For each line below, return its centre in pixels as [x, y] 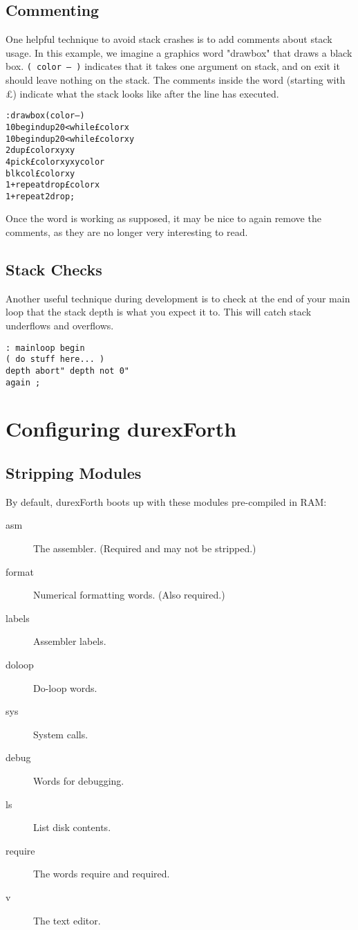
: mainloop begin [45, 348]
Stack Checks [54, 270]
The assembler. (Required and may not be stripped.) [145, 548]
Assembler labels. [70, 641]
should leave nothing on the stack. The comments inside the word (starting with [176, 80]
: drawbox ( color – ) [45, 116]
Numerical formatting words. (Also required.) [129, 595]
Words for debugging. [79, 780]
